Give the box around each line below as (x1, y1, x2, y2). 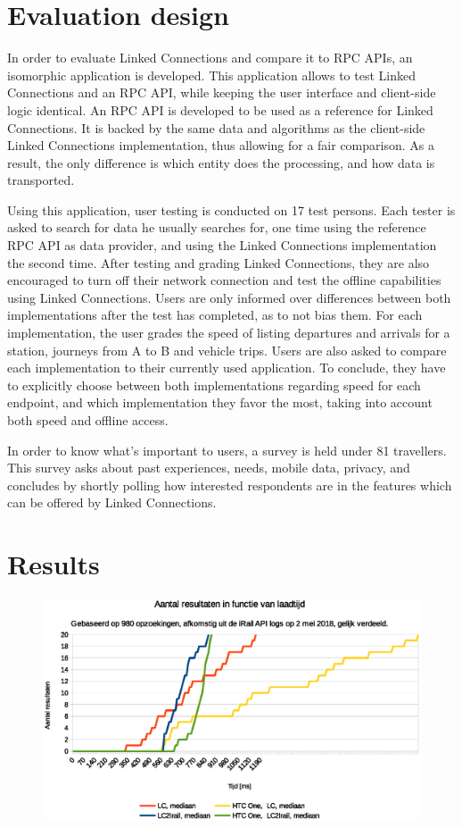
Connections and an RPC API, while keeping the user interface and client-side (7, 83, 436, 102)
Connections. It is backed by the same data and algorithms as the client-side (7, 118, 425, 137)
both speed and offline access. (7, 411, 169, 429)
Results (7, 546, 100, 582)
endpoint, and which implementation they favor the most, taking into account (7, 393, 433, 412)
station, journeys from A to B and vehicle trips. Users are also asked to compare (7, 340, 447, 359)
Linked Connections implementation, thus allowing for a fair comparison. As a (7, 136, 434, 155)
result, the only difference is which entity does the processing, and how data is (7, 153, 435, 171)
